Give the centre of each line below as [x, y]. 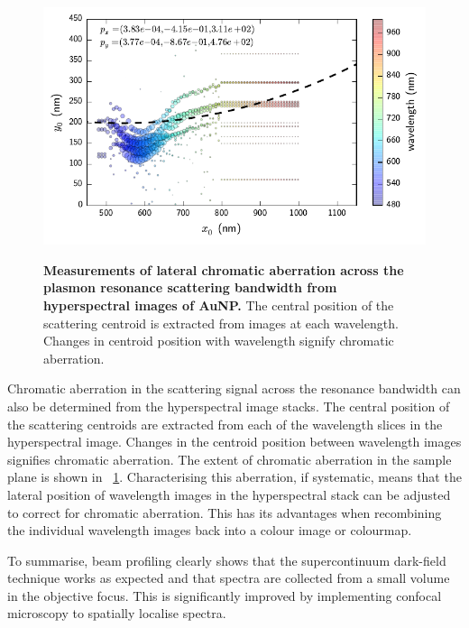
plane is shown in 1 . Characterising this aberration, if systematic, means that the [234, 477]
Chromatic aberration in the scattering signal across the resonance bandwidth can [234, 388]
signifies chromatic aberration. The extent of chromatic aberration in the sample [230, 459]
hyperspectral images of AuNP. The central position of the [219, 305]
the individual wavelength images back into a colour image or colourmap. [210, 530]
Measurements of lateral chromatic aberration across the [224, 269]
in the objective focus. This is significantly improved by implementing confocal [225, 595]
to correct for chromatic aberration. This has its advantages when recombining [225, 512]
